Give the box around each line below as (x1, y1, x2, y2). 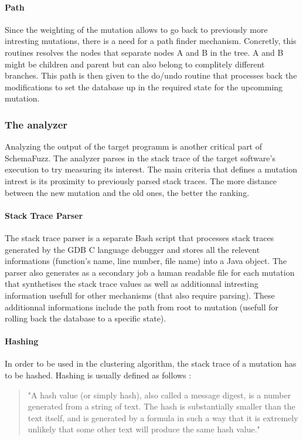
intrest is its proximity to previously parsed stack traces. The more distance (5, 174, 277, 187)
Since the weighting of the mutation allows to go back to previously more (5, 23, 268, 35)
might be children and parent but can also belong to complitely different (5, 57, 265, 70)
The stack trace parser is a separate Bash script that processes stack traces (5, 231, 274, 243)
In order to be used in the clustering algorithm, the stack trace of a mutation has (5, 357, 297, 370)
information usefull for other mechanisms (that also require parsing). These (5, 289, 275, 301)
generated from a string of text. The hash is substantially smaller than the (28, 400, 295, 412)
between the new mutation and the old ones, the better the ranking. (5, 186, 250, 198)
